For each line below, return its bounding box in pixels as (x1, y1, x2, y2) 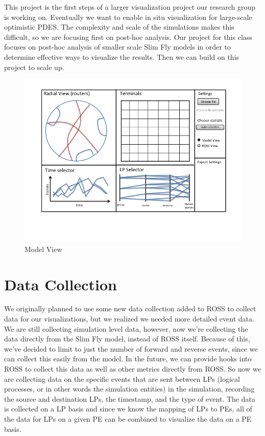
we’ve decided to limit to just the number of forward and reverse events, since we (4, 343, 258, 354)
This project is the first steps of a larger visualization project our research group (4, 2, 256, 12)
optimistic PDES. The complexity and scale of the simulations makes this (4, 21, 234, 32)
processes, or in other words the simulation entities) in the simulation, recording (4, 383, 255, 394)
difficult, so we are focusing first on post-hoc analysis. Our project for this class (4, 31, 252, 42)
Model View (25, 243, 62, 254)
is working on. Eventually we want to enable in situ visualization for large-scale (4, 11, 252, 22)
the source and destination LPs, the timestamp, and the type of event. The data (4, 393, 255, 404)
